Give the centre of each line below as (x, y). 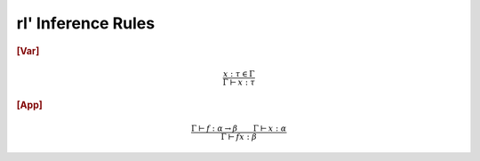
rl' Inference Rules (86, 23)
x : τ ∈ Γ (239, 74)
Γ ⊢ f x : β (239, 137)
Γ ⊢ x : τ (239, 83)
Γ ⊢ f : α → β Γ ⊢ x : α (239, 128)
